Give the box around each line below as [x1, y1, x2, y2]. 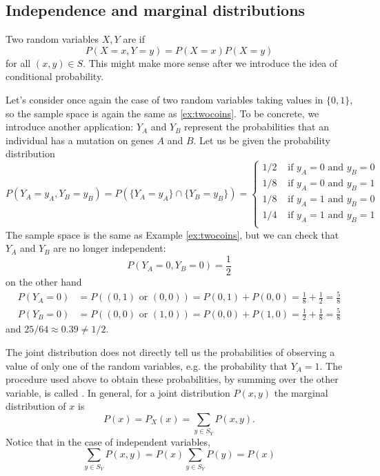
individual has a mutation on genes [6, 132, 154, 147]
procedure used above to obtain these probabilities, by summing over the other [6, 372, 339, 386]
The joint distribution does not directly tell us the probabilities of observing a [6, 344, 335, 359]
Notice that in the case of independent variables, [6, 434, 210, 448]
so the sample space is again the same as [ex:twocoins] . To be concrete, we [6, 106, 319, 120]
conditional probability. [6, 69, 104, 83]
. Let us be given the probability [193, 132, 330, 147]
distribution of [6, 399, 66, 413]
